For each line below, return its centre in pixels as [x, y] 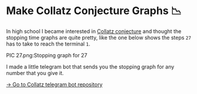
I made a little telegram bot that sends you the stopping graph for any [90, 67]
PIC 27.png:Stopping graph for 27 [47, 55]
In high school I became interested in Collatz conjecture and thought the [94, 31]
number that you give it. [35, 73]
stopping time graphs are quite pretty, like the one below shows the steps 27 [99, 37]
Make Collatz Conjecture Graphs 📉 [94, 11]
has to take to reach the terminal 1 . [48, 44]
